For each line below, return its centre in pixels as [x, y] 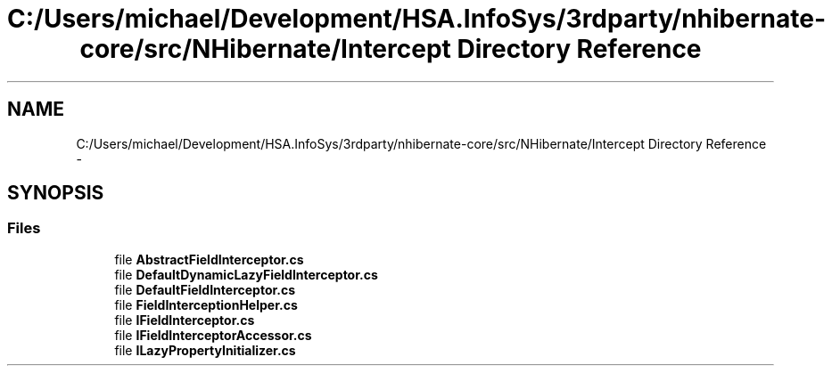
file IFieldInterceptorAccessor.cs [213, 335]
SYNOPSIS [56, 193]
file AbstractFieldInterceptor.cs [209, 259]
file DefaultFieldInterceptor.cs [205, 289]
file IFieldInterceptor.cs [185, 320]
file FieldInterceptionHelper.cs [206, 304]
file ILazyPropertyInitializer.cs [205, 350]
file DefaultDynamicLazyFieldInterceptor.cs [246, 274]
